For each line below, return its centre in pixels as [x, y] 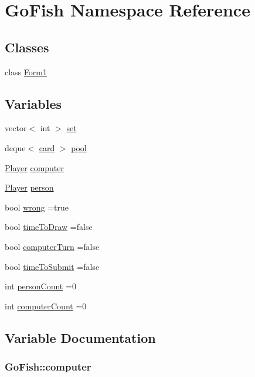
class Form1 [26, 71]
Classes [27, 47]
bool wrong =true [37, 207]
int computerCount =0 [46, 306]
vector [16, 128]
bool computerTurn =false [52, 246]
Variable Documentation [80, 337]
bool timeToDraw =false [49, 227]
